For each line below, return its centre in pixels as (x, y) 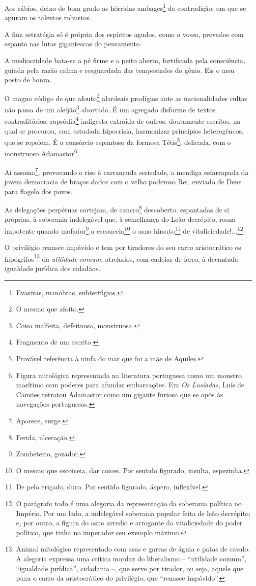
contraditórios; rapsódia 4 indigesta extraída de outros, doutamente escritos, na (123, 120)
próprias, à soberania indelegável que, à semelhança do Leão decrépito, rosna (120, 219)
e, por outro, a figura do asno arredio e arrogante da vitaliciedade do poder (129, 523)
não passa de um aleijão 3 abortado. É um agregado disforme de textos (110, 109)
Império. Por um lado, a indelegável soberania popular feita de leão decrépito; (133, 513)
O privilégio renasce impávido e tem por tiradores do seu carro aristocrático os (123, 247)
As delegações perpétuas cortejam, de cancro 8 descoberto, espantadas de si (117, 209)
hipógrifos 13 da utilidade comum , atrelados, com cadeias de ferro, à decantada (121, 258)
